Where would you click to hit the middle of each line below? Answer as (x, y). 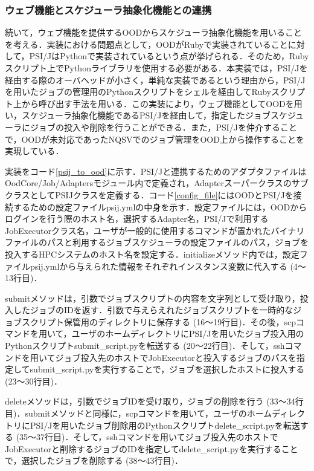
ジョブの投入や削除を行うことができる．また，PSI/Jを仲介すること (164, 127)
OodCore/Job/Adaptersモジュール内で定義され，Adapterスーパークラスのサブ (157, 183)
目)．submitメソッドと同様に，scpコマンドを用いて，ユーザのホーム (139, 413)
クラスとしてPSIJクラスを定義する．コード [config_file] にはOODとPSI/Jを (149, 194)
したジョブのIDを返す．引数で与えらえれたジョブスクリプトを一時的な (153, 310)
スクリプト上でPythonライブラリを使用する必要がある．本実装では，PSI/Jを (156, 68)
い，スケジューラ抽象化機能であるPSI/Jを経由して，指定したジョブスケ (146, 115)
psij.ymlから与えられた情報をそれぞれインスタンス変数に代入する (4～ (168, 266)
